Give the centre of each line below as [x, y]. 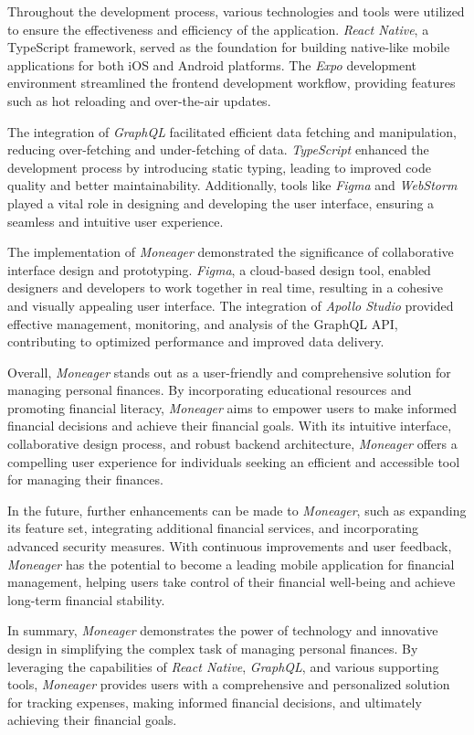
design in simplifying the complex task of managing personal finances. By [213, 648]
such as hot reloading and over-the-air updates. [139, 100]
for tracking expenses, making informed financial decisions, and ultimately [215, 702]
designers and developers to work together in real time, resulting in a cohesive [225, 288]
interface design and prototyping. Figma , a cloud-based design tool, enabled [219, 269]
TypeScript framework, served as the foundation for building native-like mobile [229, 47]
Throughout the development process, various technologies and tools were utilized [236, 11]
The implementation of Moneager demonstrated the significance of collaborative [231, 252]
